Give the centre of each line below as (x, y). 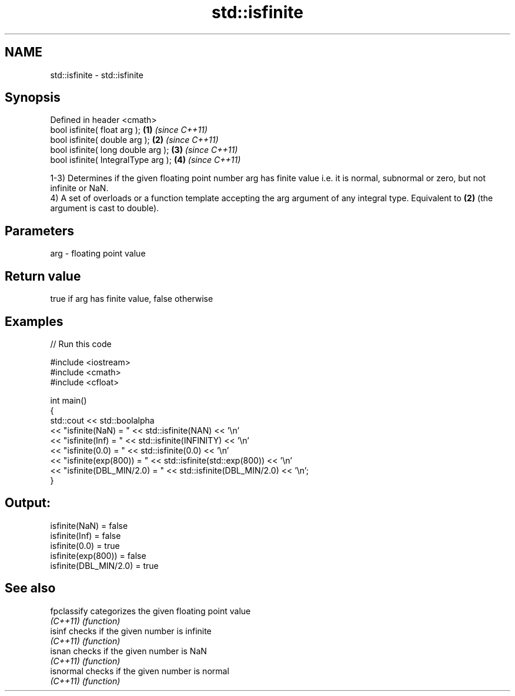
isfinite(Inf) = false (86, 535)
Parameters (39, 231)
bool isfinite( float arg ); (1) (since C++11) (129, 130)
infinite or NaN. (79, 188)
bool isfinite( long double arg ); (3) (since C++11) (144, 150)
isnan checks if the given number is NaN (128, 651)
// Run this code (81, 344)
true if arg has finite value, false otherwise (132, 299)
